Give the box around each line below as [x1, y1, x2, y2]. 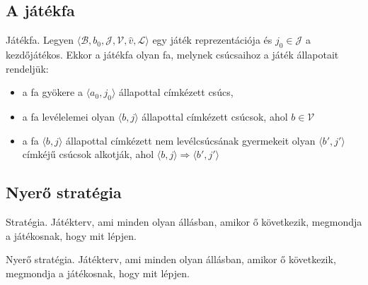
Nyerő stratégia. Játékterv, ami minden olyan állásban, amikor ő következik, [6, 252, 336, 267]
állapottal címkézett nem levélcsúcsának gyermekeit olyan [66, 133, 316, 147]
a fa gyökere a [22, 85, 83, 99]
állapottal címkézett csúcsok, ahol [142, 109, 288, 123]
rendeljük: [6, 61, 49, 75]
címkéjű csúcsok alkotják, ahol [22, 147, 154, 162]
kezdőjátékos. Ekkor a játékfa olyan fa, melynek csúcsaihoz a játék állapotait [6, 47, 339, 61]
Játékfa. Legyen [6, 32, 74, 47]
